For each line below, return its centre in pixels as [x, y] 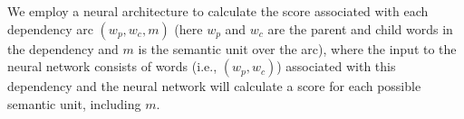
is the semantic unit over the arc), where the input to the [297, 48]
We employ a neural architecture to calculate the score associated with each [218, 11]
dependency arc [50, 28]
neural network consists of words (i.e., [112, 66]
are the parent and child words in [360, 28]
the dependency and [63, 48]
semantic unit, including [74, 103]
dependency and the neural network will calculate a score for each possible [214, 86]
